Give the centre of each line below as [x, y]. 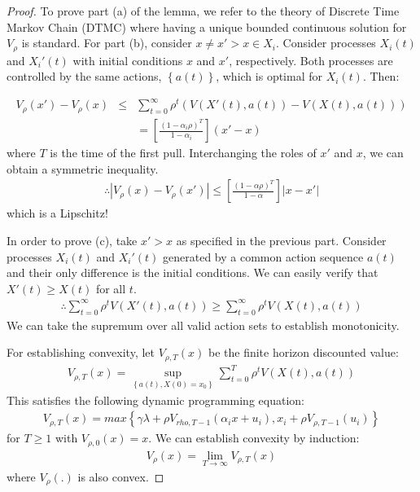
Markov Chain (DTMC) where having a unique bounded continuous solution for [207, 26]
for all [111, 288]
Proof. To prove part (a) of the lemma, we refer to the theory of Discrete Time [203, 11]
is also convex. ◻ [121, 476]
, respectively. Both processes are [311, 60]
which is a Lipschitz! [57, 213]
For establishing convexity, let [81, 352]
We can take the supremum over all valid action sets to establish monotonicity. [203, 325]
